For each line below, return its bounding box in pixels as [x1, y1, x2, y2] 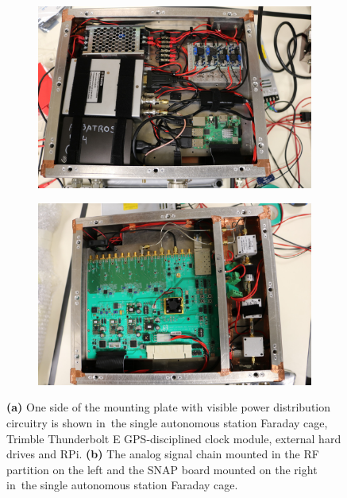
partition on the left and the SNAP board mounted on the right [6, 461, 318, 477]
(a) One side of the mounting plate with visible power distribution [6, 399, 331, 415]
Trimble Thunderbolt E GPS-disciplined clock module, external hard [6, 430, 341, 446]
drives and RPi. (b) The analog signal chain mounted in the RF [6, 446, 319, 462]
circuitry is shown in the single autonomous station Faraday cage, [6, 415, 328, 430]
